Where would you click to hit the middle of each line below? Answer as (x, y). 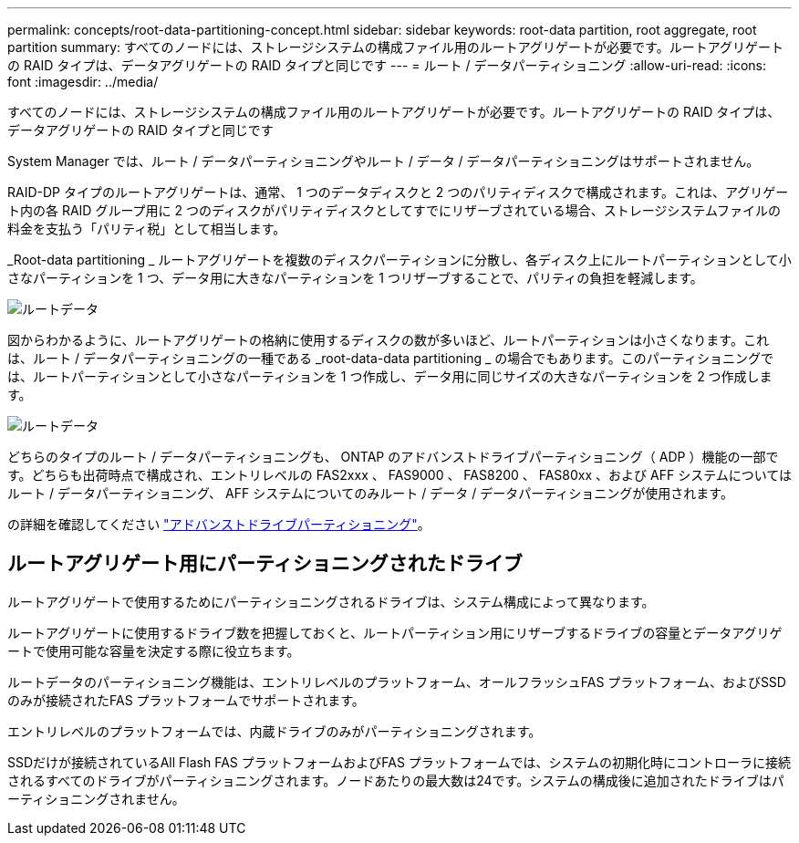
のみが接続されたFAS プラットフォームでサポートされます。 (186, 700)
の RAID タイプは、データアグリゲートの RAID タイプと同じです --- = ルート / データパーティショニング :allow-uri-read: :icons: (387, 65)
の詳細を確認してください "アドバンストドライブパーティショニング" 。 (219, 524)
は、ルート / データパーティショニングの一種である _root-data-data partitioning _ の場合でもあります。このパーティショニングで (391, 358)
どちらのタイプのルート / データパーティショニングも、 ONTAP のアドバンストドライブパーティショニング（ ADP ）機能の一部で (393, 457)
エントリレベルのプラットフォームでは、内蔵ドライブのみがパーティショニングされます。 (275, 731)
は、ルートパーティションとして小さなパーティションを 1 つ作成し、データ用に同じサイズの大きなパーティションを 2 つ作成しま (390, 376)
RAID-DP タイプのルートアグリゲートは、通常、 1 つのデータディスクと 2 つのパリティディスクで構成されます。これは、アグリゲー (398, 192)
